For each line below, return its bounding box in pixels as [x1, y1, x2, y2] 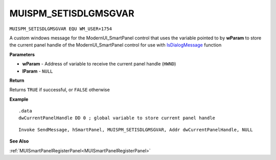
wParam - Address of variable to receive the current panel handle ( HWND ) [22, 61, 176, 67]
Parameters [9, 51, 35, 57]
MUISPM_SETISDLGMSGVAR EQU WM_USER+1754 [9, 26, 112, 32]
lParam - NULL [22, 68, 53, 74]
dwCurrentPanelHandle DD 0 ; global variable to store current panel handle [18, 115, 216, 121]
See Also [9, 138, 29, 144]
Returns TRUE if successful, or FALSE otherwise [9, 87, 110, 93]
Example [9, 96, 29, 102]
